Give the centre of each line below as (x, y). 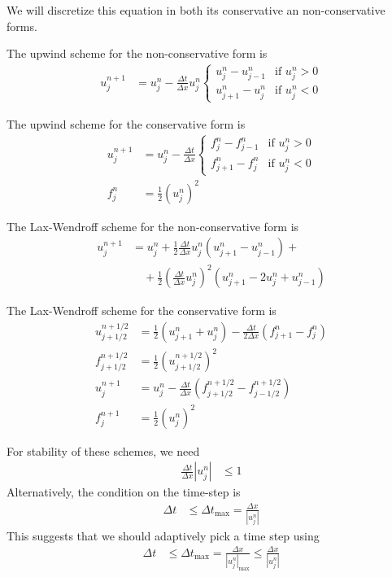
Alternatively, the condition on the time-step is (124, 492)
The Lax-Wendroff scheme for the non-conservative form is (153, 226)
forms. (22, 26)
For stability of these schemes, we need (103, 450)
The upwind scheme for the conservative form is (126, 123)
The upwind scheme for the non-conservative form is (137, 53)
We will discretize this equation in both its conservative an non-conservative (196, 10)
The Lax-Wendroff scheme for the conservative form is (142, 310)
